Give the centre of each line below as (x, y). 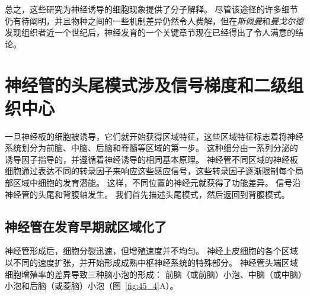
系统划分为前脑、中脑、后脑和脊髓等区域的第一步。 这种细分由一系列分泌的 (151, 148)
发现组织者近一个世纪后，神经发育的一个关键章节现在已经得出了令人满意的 (150, 32)
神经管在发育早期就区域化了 (86, 226)
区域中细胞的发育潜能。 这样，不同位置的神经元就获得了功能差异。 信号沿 (157, 183)
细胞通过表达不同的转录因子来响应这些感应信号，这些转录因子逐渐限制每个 (150, 171)
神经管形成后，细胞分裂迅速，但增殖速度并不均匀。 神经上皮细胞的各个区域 (151, 251)
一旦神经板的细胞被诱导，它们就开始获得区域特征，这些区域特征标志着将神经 (154, 136)
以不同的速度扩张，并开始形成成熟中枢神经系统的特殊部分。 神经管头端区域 (151, 263)
